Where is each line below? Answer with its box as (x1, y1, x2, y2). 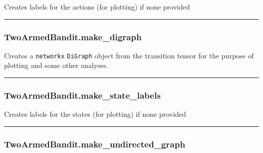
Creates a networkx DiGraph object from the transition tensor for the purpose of (4, 50, 254, 60)
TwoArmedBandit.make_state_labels (4, 89, 161, 101)
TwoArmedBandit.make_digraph (4, 30, 142, 43)
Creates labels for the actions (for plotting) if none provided (4, 2, 190, 12)
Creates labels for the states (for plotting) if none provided (4, 109, 186, 119)
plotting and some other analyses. (4, 60, 108, 70)
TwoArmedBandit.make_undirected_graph (4, 137, 186, 150)
